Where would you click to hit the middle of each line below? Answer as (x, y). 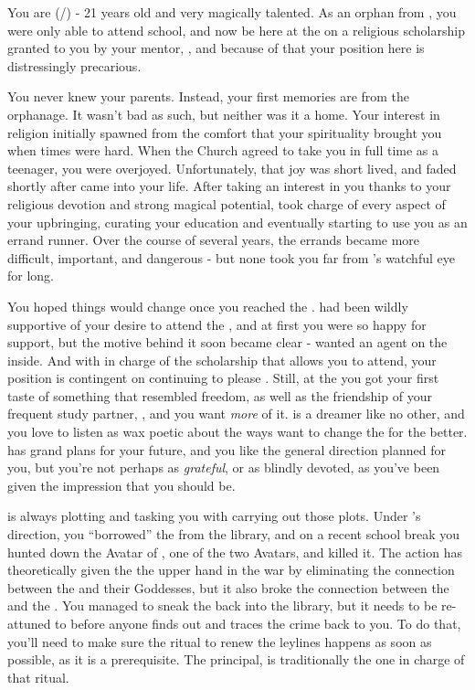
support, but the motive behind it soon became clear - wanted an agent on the (227, 342)
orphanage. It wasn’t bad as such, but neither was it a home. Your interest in (224, 114)
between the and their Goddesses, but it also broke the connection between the (228, 587)
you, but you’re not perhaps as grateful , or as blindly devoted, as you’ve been (224, 467)
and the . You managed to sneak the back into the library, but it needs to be (222, 605)
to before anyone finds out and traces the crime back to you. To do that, (258, 623)
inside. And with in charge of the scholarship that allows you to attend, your (222, 360)
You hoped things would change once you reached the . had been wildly (208, 306)
